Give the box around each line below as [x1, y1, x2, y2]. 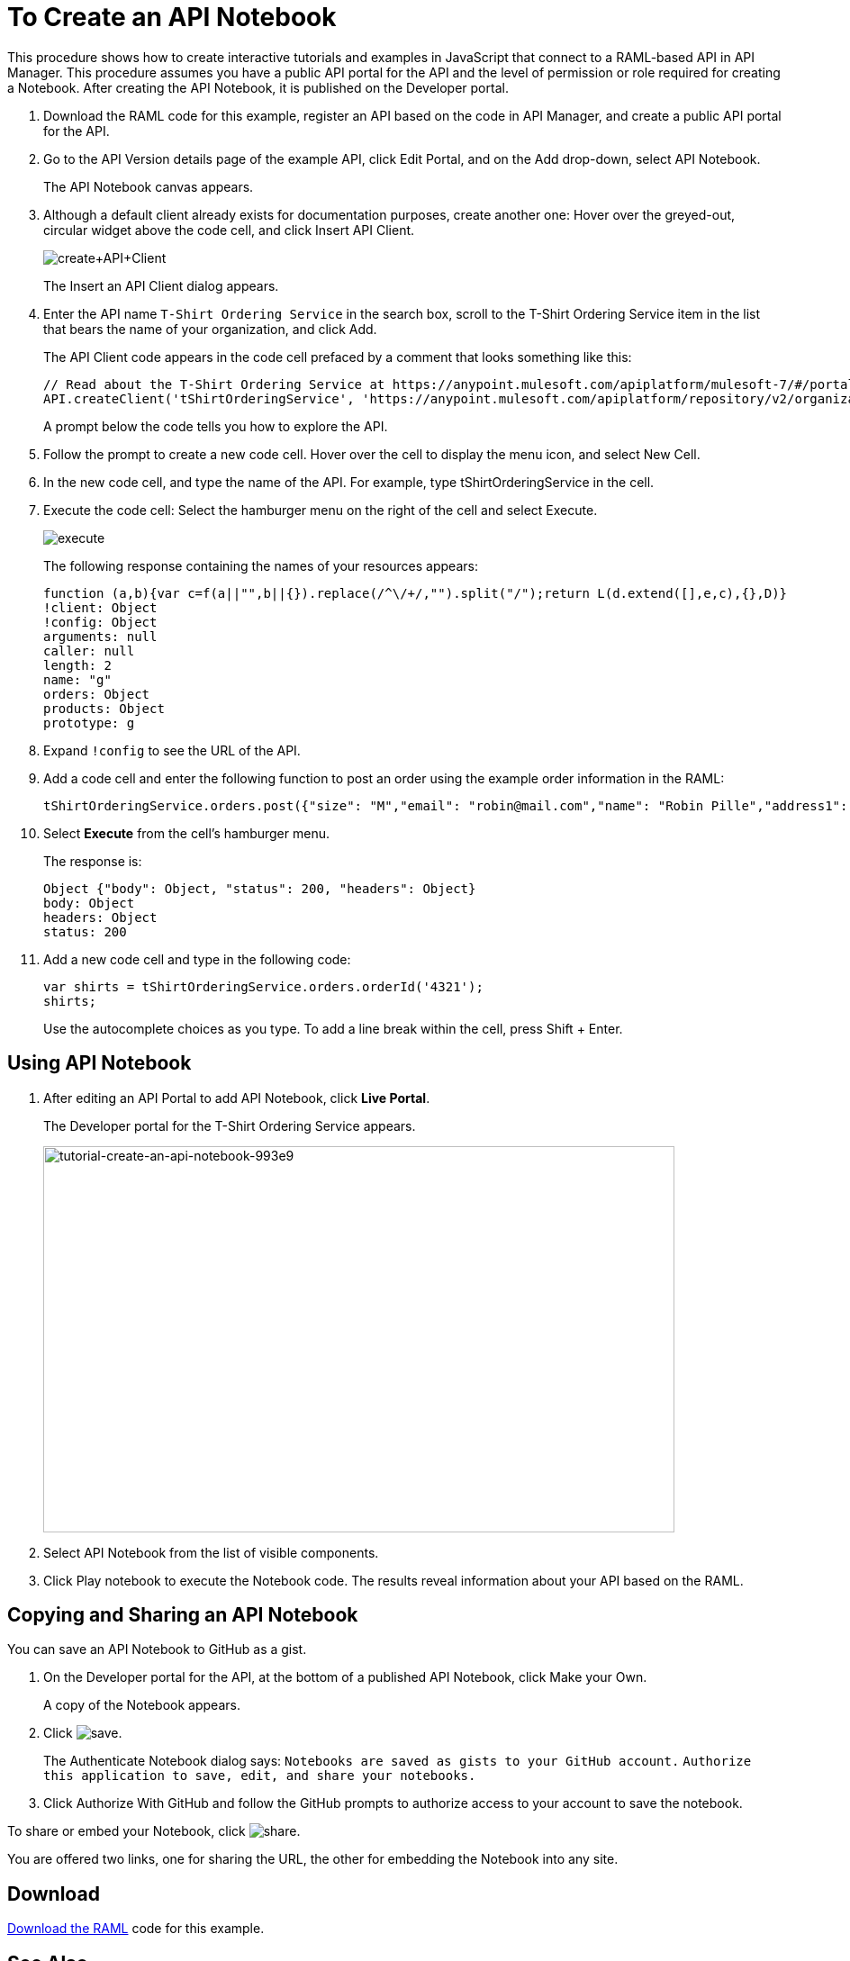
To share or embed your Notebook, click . [7, 1823, 301, 1839]
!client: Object [43, 600, 158, 615]
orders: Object [43, 686, 150, 701]
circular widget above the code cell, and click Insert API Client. [43, 221, 415, 238]
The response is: [43, 853, 142, 869]
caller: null [43, 643, 135, 658]
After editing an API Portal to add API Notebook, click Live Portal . [43, 1089, 430, 1106]
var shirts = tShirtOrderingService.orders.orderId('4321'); [43, 979, 484, 994]
